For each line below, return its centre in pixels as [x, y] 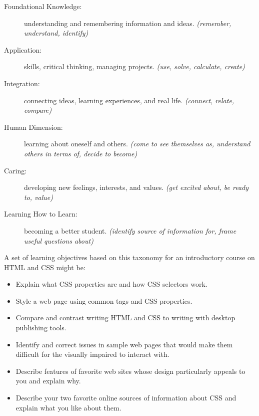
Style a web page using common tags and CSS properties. [104, 300]
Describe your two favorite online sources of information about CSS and [126, 398]
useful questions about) [59, 240]
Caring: [15, 170]
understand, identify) [56, 33]
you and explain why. [48, 381]
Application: [23, 49]
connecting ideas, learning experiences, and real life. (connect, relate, [129, 100]
